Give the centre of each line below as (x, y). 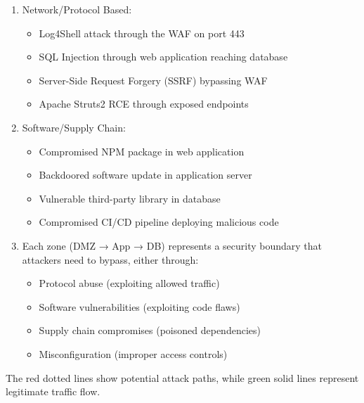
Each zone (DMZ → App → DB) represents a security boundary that (172, 245)
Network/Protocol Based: (77, 9)
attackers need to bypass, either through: (110, 259)
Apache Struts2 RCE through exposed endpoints (144, 104)
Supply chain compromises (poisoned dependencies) (150, 330)
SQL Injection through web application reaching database (163, 57)
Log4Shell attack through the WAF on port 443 (142, 33)
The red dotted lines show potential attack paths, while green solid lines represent (182, 377)
